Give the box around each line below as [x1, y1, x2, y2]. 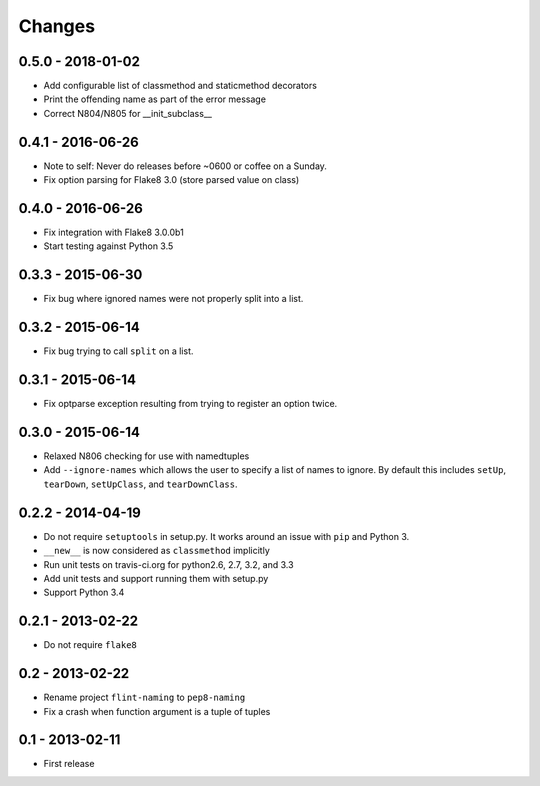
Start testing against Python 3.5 [43, 240, 174, 252]
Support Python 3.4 [43, 586, 125, 599]
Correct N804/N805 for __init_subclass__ [43, 107, 212, 119]
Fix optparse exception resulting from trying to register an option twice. [43, 398, 338, 410]
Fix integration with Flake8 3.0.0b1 [43, 226, 184, 239]
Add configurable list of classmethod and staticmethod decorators [43, 80, 317, 92]
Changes [18, 15, 95, 37]
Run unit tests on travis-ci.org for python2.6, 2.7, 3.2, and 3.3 [43, 558, 294, 570]
